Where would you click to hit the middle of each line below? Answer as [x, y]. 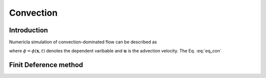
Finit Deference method [46, 65]
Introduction [29, 30]
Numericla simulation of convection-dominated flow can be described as [83, 42]
